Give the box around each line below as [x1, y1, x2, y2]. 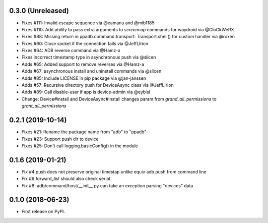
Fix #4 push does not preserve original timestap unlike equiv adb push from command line [21, 168, 207, 174]
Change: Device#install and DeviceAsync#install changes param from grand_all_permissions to [21, 96, 217, 102]
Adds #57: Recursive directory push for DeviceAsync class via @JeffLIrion [21, 82, 174, 88]
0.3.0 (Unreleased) [9, 6, 69, 15]
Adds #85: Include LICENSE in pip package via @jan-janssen [21, 75, 146, 81]
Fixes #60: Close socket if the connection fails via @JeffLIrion [21, 40, 148, 47]
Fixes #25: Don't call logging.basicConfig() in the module [21, 143, 138, 149]
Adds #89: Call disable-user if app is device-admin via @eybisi [21, 89, 150, 95]
